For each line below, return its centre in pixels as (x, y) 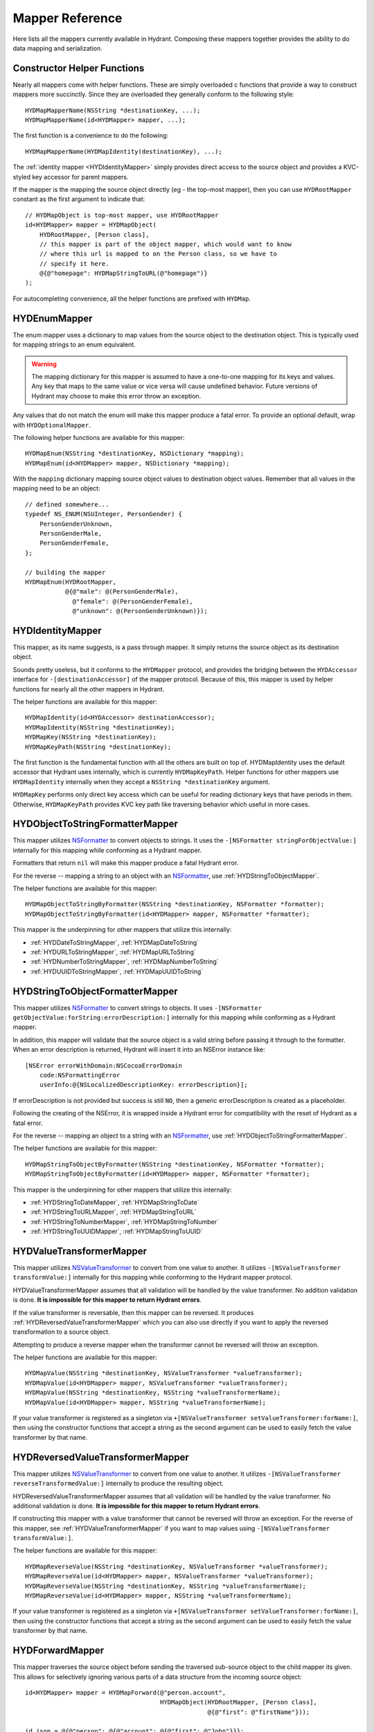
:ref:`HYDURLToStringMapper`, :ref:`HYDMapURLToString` (113, 952)
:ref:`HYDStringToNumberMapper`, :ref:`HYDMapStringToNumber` (125, 1221)
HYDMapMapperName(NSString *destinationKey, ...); (113, 110)
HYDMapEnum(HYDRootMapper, (71, 582)
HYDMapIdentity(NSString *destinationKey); (100, 727)
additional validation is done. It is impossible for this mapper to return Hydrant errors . (136, 1505)
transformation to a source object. (61, 1332)
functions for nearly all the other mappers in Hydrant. (89, 689)
